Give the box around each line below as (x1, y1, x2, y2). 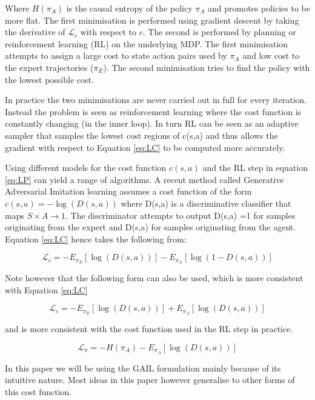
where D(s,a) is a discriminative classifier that (121, 196, 291, 209)
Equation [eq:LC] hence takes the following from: (5, 232, 187, 245)
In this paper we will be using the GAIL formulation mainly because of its (5, 361, 281, 374)
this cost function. (5, 385, 72, 398)
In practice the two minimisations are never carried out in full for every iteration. (5, 93, 307, 106)
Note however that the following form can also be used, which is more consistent (5, 272, 303, 284)
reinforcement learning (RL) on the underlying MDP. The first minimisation (5, 37, 288, 50)
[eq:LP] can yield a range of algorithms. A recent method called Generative (5, 173, 284, 185)
